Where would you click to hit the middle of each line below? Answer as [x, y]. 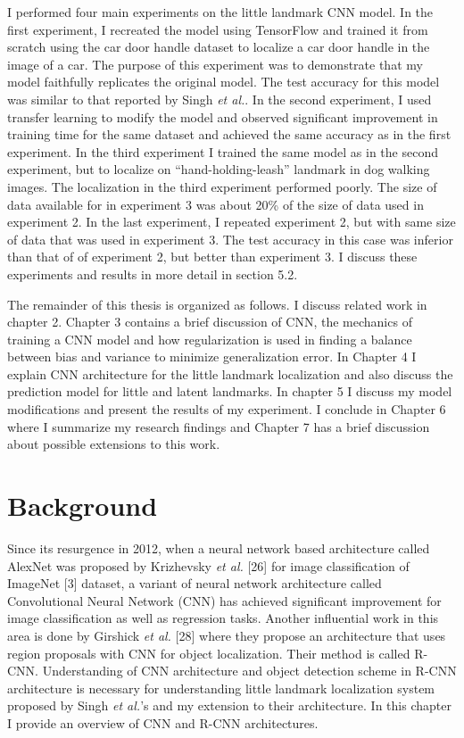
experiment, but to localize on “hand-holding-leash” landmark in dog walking [219, 169]
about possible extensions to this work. [114, 444]
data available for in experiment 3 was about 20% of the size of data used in [215, 204]
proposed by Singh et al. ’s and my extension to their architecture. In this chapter [229, 705]
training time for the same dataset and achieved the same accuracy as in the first [229, 134]
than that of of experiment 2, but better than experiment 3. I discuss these [212, 257]
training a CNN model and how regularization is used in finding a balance [210, 339]
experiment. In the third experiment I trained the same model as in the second [223, 151]
